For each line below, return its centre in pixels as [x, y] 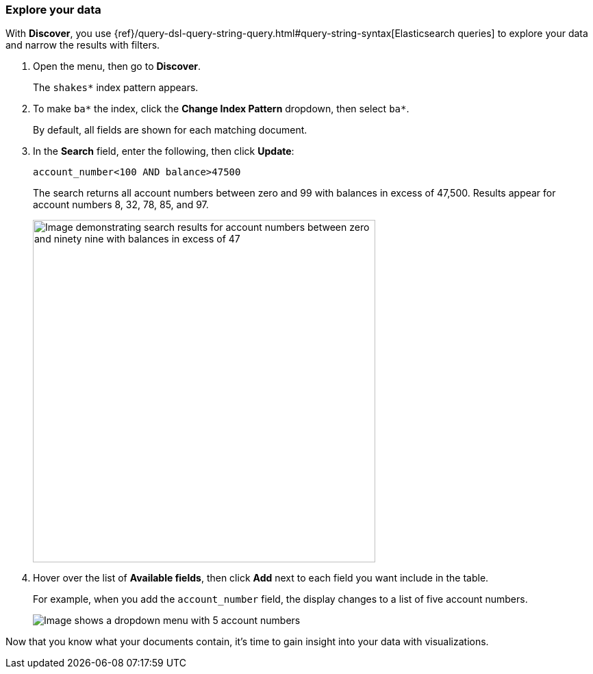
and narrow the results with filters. [83, 45]
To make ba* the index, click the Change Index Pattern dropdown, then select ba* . [221, 109]
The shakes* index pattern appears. [116, 88]
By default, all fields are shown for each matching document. [170, 130]
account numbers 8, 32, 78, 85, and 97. [121, 205]
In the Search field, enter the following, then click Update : [164, 151]
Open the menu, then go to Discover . [117, 66]
